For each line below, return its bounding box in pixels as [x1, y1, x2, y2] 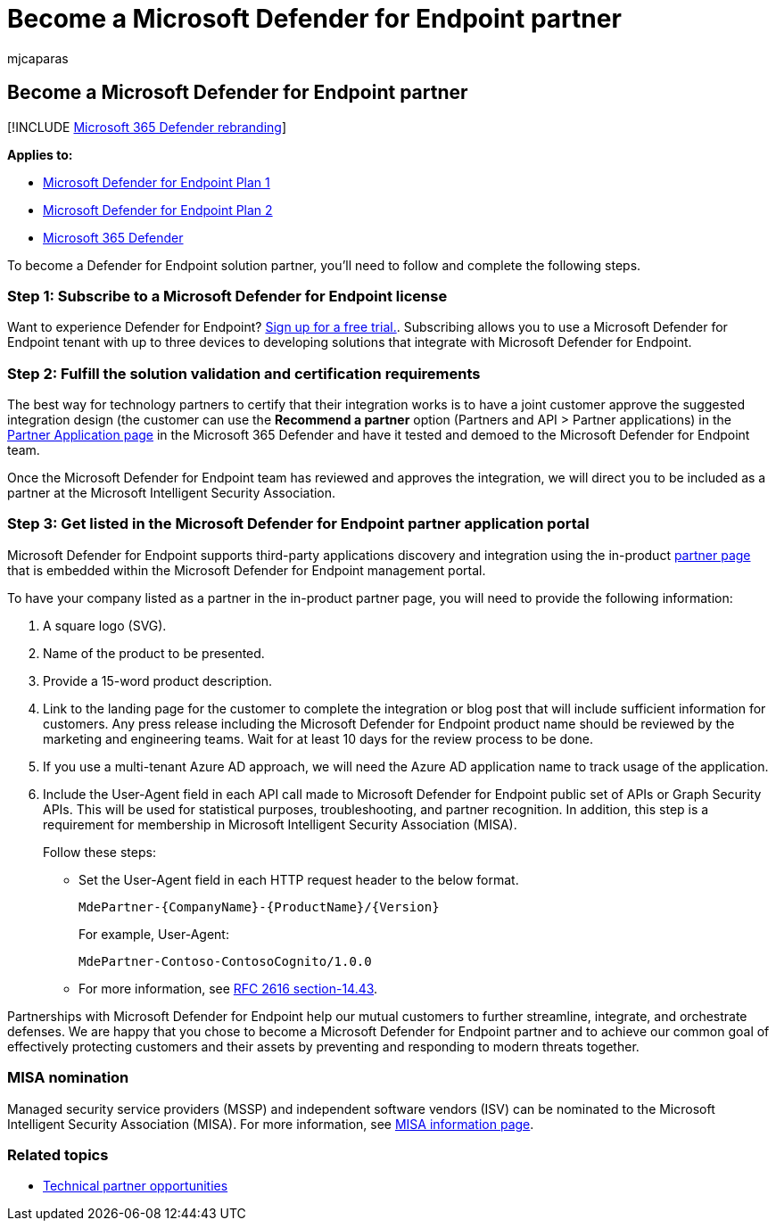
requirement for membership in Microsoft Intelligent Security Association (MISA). [43, 816, 517, 832]
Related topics [7, 1145, 109, 1164]
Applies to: [7, 146, 73, 162]
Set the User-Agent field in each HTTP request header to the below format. [78, 871, 519, 887]
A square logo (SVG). [43, 617, 167, 633]
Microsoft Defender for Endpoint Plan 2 [43, 202, 273, 218]
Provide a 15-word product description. [43, 672, 272, 688]
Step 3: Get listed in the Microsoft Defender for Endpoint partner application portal [7, 515, 590, 533]
